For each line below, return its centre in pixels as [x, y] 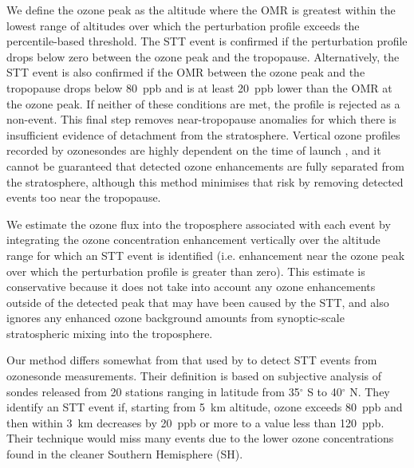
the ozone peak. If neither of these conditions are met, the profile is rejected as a [203, 103]
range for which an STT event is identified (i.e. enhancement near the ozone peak [206, 255]
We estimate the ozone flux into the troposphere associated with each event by [199, 224]
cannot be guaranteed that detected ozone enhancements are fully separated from [205, 165]
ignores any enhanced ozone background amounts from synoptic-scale [175, 318]
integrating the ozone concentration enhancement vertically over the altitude [193, 240]
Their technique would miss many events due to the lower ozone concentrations [200, 438]
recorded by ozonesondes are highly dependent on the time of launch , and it [194, 150]
